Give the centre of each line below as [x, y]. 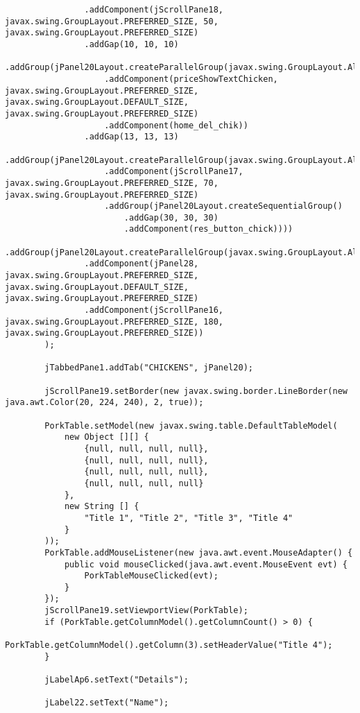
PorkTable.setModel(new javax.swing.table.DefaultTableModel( [191, 426]
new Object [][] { [106, 437]
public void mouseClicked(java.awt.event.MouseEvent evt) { [206, 564]
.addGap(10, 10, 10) [131, 44]
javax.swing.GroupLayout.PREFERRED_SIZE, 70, [112, 183]
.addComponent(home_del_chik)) [176, 125]
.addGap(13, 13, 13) [131, 137]
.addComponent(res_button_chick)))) [208, 229]
